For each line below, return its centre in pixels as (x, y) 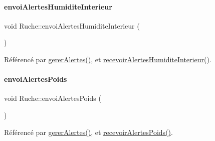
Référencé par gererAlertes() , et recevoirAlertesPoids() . (88, 132)
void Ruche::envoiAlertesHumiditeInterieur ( (72, 25)
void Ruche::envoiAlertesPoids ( (53, 98)
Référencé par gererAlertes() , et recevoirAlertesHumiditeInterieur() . (108, 59)
